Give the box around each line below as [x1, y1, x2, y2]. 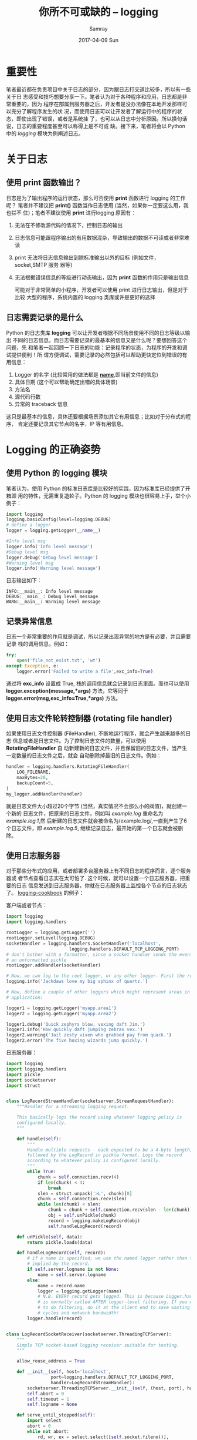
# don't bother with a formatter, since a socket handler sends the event [6, 951, 193, 958]
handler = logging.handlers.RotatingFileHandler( [6, 764, 130, 770]
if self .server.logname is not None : [27, 1267, 119, 1273]
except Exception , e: [6, 663, 59, 669]
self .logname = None [27, 1402, 77, 1408]
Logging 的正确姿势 [6, 443, 101, 456]
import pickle [6, 1072, 41, 1078]
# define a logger [6, 522, 51, 528]
